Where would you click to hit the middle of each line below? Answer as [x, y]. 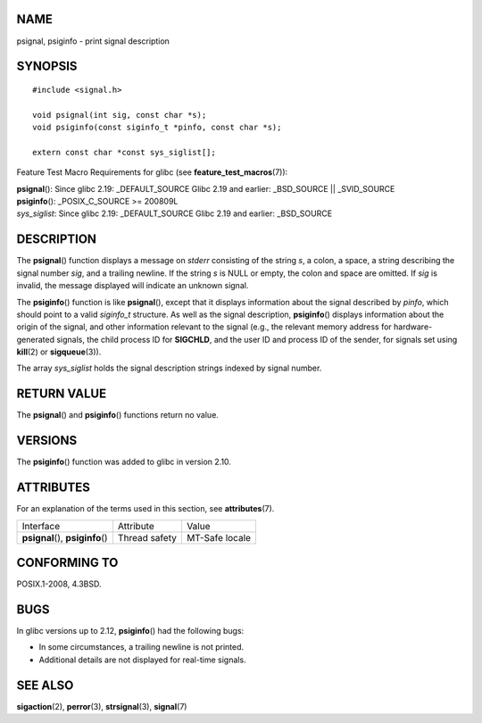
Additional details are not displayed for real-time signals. [142, 660]
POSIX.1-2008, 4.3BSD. [59, 584]
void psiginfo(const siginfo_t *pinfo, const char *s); [157, 128]
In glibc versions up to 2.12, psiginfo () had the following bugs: [130, 631]
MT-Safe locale [219, 537]
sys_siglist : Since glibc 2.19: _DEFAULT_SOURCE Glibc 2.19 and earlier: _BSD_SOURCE [175, 213]
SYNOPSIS [47, 66]
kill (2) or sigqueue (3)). [59, 352]
